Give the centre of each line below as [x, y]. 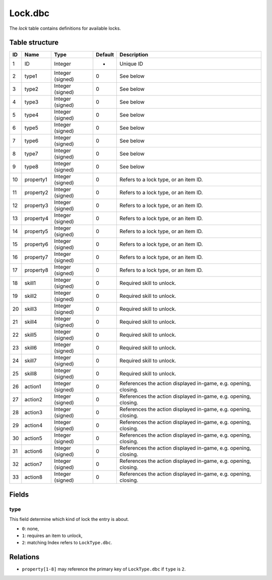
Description [134, 55]
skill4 [31, 322]
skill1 [30, 283]
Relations [24, 557]
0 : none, [30, 529]
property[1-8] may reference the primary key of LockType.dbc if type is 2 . [104, 569]
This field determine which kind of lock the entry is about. [69, 519]
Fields [19, 494]
